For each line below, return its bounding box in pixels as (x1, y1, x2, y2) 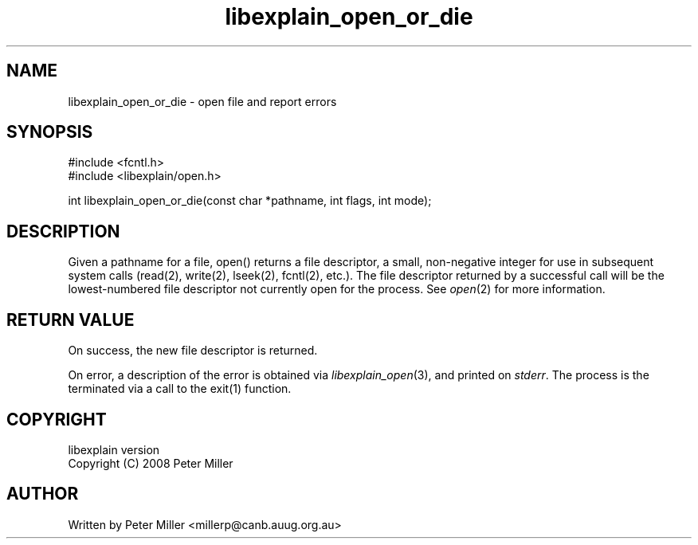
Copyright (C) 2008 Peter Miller (68, 456, 233, 470)
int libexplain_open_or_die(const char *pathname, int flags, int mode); (68, 194, 432, 208)
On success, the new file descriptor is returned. (68, 343, 318, 358)
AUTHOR (6, 484, 79, 504)
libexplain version (68, 442, 160, 457)
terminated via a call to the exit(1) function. (68, 382, 292, 396)
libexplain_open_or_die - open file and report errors (68, 94, 337, 108)
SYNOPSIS (6, 122, 93, 143)
